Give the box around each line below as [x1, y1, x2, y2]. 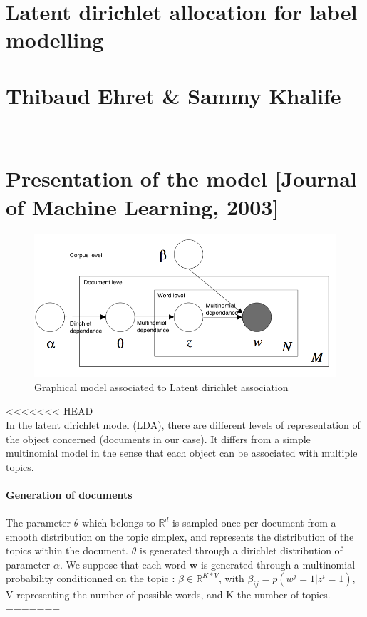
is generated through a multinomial [201, 556, 356, 571]
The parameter [6, 515, 71, 530]
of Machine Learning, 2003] [6, 192, 279, 221]
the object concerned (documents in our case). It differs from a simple [6, 431, 311, 446]
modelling [6, 25, 104, 54]
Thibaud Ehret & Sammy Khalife [6, 81, 341, 110]
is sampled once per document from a [172, 515, 336, 530]
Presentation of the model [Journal [6, 164, 357, 193]
